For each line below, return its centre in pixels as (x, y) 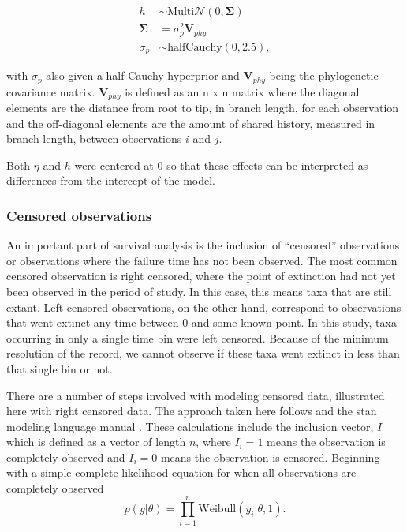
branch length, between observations (94, 139)
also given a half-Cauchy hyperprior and (143, 75)
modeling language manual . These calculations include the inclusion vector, (190, 426)
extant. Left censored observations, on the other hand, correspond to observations (204, 307)
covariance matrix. (51, 91)
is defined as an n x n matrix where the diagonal (242, 91)
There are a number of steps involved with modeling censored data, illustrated (196, 395)
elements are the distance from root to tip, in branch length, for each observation (203, 107)
